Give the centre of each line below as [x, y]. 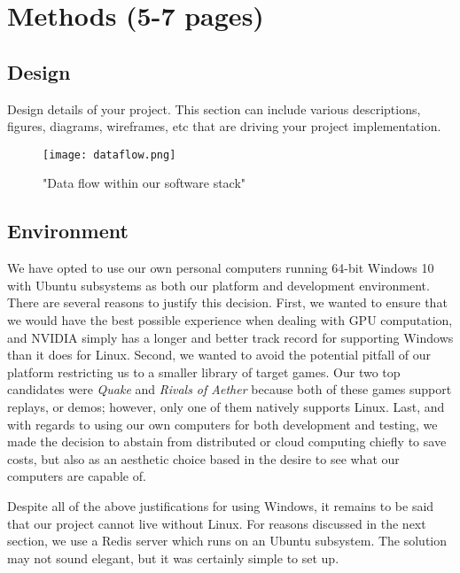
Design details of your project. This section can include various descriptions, [214, 108]
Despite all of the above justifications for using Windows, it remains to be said [221, 505]
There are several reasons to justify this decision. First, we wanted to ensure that [227, 302]
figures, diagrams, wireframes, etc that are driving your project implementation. [224, 126]
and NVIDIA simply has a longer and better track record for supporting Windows [230, 337]
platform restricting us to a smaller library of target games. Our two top [204, 372]
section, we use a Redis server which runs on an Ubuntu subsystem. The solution [227, 541]
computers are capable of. [77, 476]
